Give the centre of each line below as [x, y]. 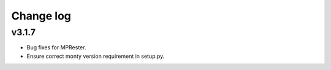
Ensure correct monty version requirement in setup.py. [96, 56]
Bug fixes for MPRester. [56, 47]
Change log [41, 16]
